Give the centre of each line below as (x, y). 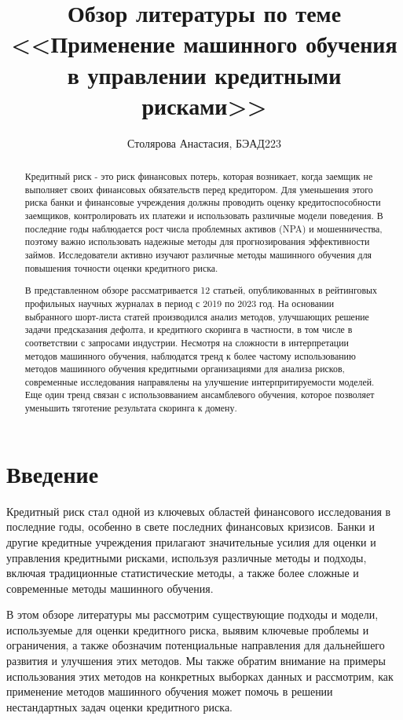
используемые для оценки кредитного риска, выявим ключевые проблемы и (188, 629)
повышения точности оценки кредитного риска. (121, 267)
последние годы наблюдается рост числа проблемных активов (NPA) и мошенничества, (203, 228)
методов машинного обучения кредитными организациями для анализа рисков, (185, 369)
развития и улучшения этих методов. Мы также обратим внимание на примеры (196, 661)
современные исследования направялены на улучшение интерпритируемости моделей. (200, 381)
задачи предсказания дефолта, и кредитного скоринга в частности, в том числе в (189, 329)
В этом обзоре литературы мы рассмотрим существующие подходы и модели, (192, 614)
